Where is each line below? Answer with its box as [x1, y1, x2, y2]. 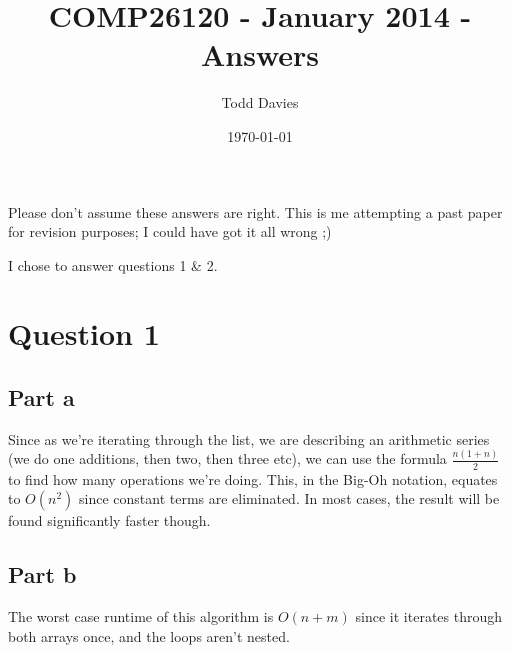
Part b [8, 559, 77, 590]
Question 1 [8, 313, 160, 354]
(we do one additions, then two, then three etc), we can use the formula [8, 448, 447, 469]
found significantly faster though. [8, 510, 211, 531]
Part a [8, 382, 75, 413]
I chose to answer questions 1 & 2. [8, 254, 218, 275]
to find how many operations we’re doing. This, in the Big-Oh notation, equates [8, 468, 498, 489]
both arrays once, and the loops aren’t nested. [8, 625, 290, 646]
